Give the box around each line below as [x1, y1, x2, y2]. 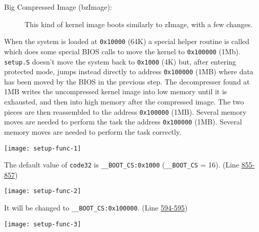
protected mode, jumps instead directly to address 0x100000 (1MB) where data [4, 66, 253, 77]
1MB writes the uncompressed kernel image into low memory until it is [4, 86, 227, 97]
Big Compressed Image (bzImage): [4, 2, 112, 12]
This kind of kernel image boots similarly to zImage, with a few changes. [25, 18, 253, 29]
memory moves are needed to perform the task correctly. [4, 126, 182, 137]
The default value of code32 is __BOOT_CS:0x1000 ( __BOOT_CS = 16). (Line [4, 159, 240, 170]
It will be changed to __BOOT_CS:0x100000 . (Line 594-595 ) [4, 202, 188, 213]
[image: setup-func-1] [4, 144, 81, 152]
